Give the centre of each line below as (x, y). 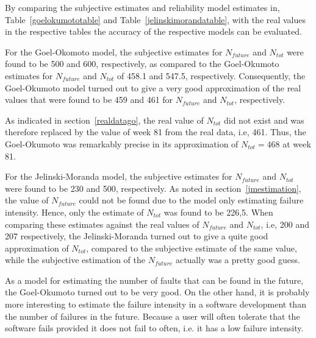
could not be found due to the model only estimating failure (191, 200)
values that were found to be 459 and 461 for (89, 100)
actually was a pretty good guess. (238, 260)
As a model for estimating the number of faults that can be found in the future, (154, 280)
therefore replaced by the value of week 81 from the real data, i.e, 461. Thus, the (156, 132)
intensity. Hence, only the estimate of (74, 212)
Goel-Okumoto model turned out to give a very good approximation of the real (153, 87)
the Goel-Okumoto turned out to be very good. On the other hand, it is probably (157, 292)
